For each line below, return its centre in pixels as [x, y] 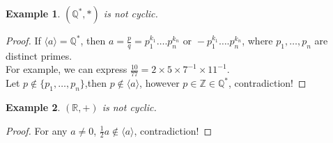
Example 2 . [33, 107]
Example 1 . [33, 13]
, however [160, 83]
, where [257, 40]
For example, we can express [67, 69]
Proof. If [23, 40]
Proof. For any [37, 130]
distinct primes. [39, 55]
